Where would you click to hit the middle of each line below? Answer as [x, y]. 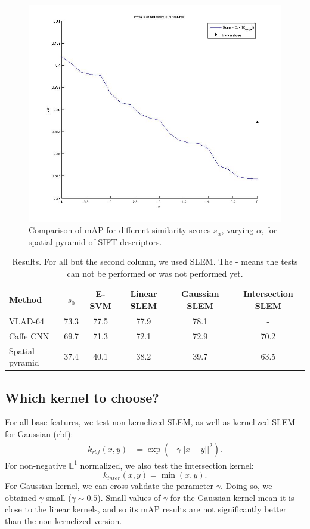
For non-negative [35, 465]
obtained [21, 497]
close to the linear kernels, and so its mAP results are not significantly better [146, 509]
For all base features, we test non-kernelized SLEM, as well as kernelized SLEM [150, 422]
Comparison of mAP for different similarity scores [120, 230]
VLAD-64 [27, 321]
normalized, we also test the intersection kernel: [167, 465]
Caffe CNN [29, 335]
